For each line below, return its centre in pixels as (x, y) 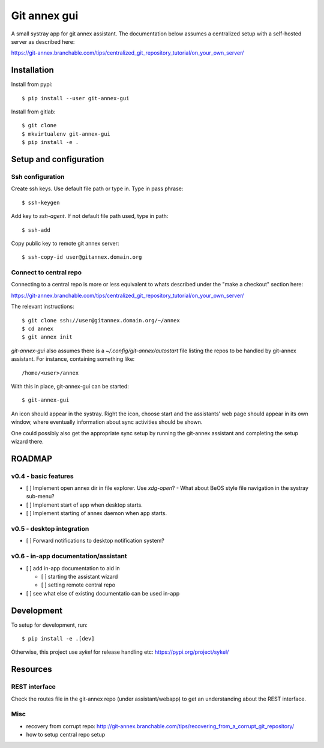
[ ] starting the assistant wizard (79, 576)
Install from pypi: (32, 85)
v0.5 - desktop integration (50, 529)
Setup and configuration (58, 159)
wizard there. (28, 441)
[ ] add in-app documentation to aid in (73, 568)
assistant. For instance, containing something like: (73, 359)
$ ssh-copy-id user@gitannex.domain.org (82, 257)
